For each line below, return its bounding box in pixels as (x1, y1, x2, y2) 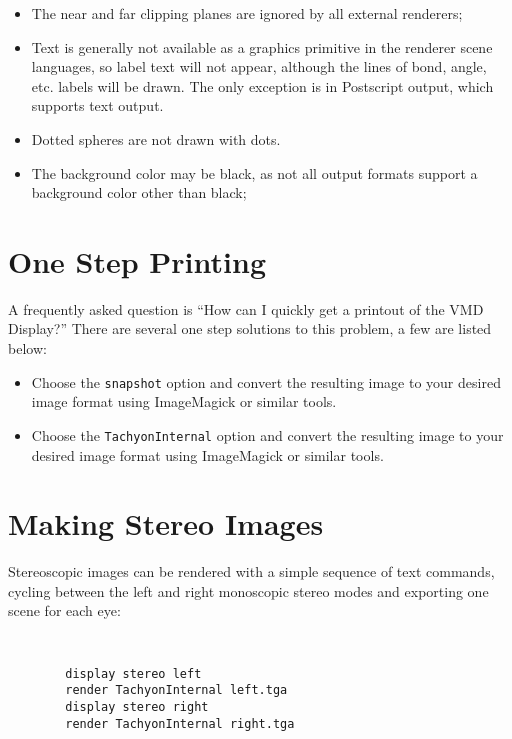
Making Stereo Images (8, 503, 324, 544)
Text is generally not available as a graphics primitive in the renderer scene (31, 36, 493, 57)
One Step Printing (8, 240, 266, 281)
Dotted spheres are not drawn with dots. (31, 128, 281, 149)
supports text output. (31, 95, 164, 116)
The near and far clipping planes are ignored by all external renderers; (31, 3, 463, 23)
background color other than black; (31, 182, 247, 203)
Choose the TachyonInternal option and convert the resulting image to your (31, 424, 504, 445)
